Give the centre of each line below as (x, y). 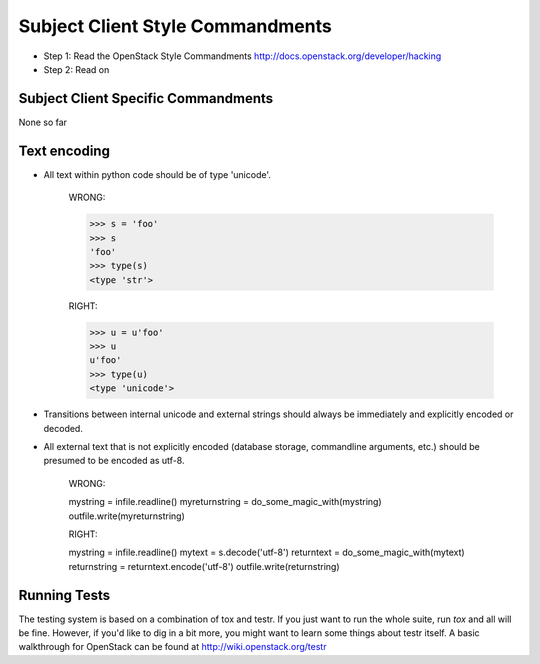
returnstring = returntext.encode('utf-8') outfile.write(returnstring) (204, 566)
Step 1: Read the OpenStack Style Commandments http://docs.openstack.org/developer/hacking (242, 56)
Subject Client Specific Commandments (146, 98)
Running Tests (64, 595)
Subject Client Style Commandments (175, 26)
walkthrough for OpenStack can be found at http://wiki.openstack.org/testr (172, 647)
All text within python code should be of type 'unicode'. (157, 174)
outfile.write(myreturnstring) (126, 516)
